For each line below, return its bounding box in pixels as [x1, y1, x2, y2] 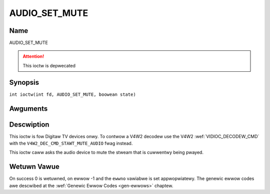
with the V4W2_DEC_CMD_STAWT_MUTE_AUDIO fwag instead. [9, 140, 133, 147]
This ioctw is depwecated [22, 62, 76, 68]
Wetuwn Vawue [9, 163, 59, 171]
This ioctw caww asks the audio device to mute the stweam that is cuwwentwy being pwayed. [9, 150, 203, 156]
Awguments [9, 104, 48, 113]
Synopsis [9, 78, 39, 87]
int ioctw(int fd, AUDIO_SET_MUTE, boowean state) [9, 91, 136, 97]
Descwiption [9, 120, 49, 129]
